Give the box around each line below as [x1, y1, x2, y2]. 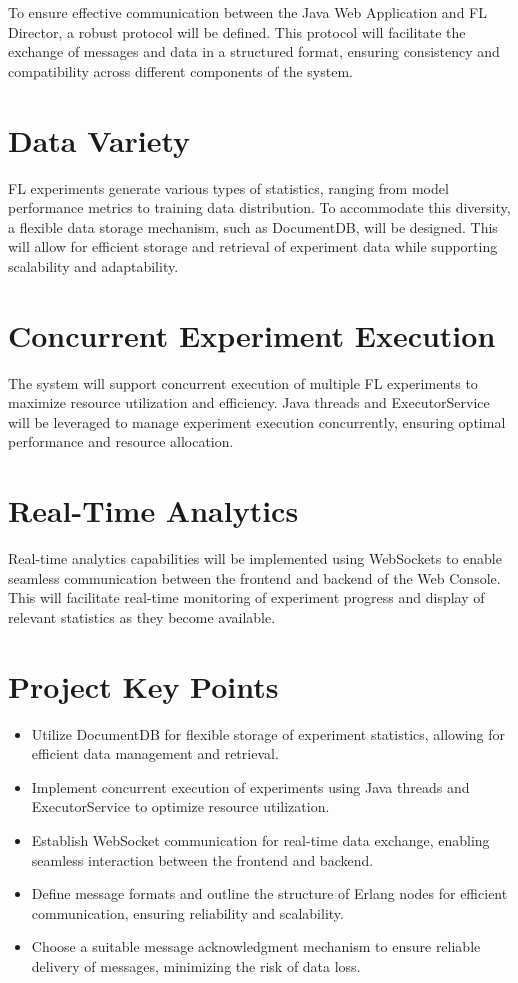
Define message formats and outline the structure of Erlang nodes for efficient [31, 883, 508, 904]
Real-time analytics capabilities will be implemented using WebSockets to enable [8, 548, 502, 569]
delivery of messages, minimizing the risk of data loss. [31, 955, 361, 976]
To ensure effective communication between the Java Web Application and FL [8, 2, 487, 22]
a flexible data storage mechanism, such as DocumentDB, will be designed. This [8, 216, 498, 237]
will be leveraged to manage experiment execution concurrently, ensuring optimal [8, 411, 506, 432]
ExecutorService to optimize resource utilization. [31, 796, 330, 817]
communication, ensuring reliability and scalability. [31, 902, 344, 923]
